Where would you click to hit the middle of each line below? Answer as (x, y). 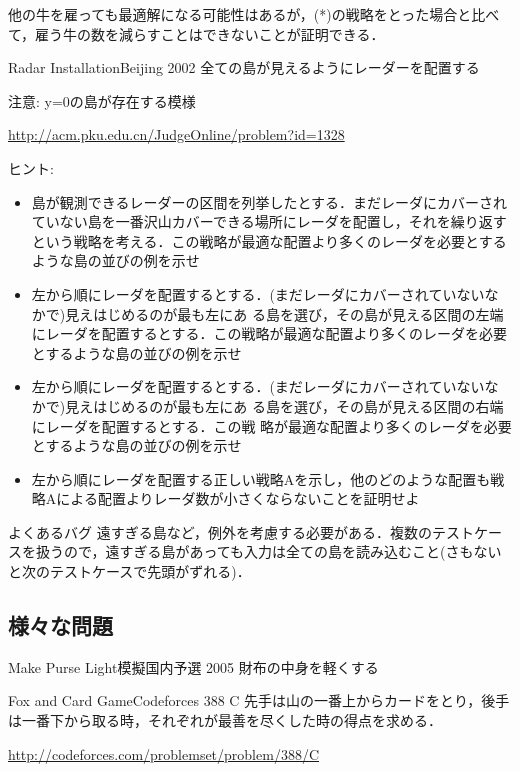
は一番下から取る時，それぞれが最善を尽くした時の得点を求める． (225, 720)
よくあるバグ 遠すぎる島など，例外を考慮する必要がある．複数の (220, 531)
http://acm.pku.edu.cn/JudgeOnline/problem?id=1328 (176, 134)
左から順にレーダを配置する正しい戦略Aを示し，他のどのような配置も (261, 478)
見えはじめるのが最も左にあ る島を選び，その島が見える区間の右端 (284, 405)
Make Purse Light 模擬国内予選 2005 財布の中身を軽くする (193, 666)
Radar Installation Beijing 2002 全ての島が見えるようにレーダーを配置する (244, 67)
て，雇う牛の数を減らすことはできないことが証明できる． (196, 33)
